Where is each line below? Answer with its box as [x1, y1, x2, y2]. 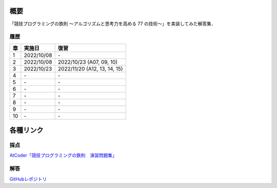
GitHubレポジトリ [9, 176, 47, 182]
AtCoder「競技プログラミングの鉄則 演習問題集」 [9, 152, 117, 159]
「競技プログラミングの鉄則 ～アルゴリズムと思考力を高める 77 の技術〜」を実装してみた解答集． [9, 21, 216, 27]
